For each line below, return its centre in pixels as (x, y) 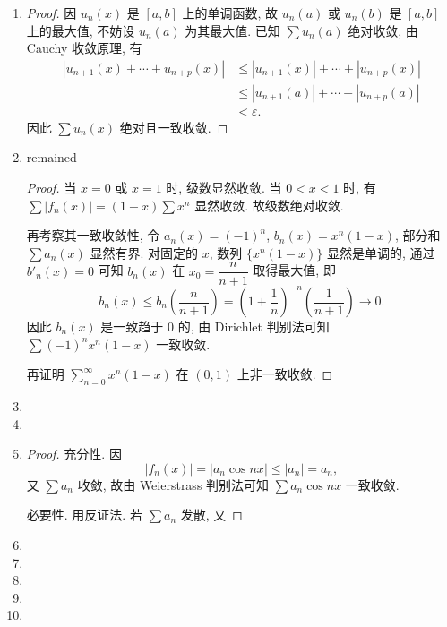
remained (52, 157)
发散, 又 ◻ (211, 515)
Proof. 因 (52, 13)
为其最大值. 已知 (232, 30)
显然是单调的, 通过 (381, 252)
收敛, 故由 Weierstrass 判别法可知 (173, 484)
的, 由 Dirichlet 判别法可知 (254, 326)
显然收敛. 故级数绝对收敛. (269, 205)
